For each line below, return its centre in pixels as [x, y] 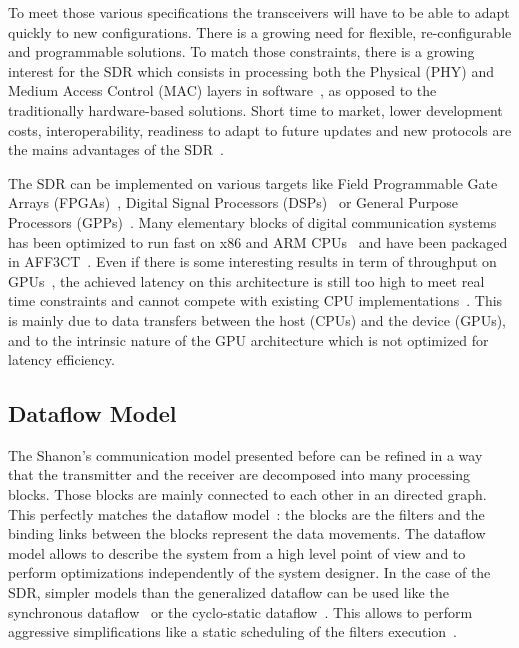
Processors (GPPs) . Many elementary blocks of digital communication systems [252, 221]
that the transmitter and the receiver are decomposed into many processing [239, 474]
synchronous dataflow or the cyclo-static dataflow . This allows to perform [240, 611]
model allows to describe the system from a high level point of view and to [237, 552]
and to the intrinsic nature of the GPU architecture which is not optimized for [248, 339]
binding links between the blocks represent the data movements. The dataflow [247, 533]
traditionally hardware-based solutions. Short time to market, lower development [255, 109]
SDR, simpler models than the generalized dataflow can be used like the [228, 592]
